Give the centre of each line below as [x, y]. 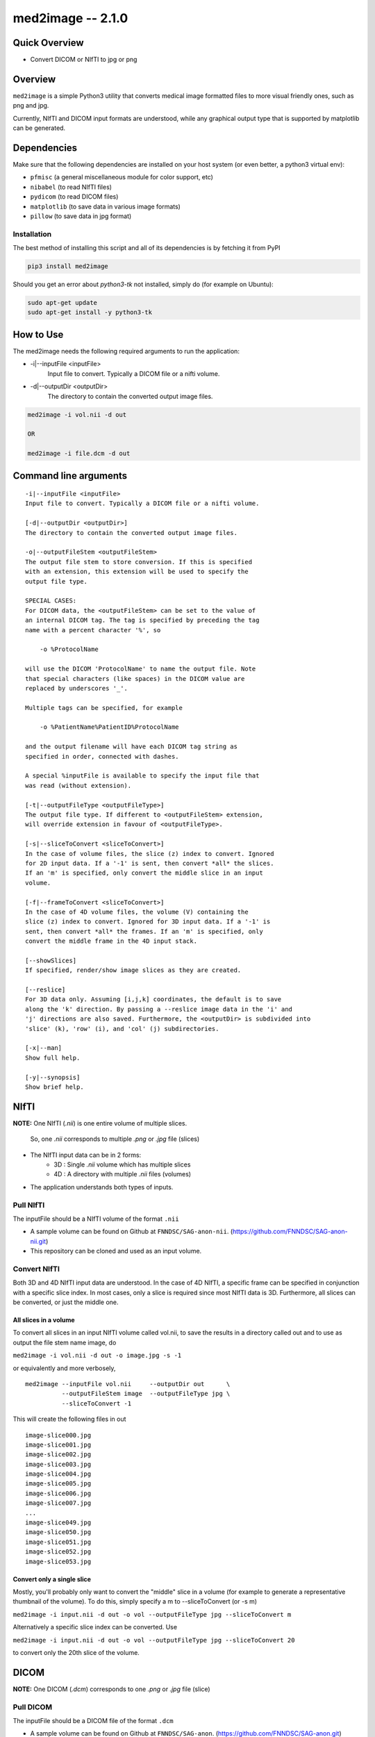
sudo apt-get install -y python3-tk [90, 312]
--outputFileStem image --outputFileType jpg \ [146, 1394]
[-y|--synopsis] [53, 1077]
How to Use [38, 335]
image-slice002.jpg [58, 1455]
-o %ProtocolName [69, 649]
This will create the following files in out [69, 1419]
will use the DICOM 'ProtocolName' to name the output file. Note [141, 669]
